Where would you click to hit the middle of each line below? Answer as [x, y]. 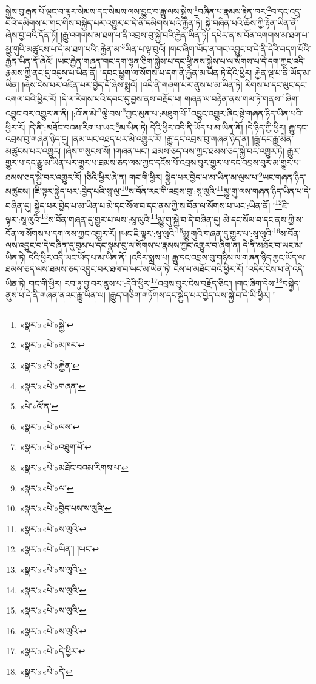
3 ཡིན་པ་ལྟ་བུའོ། [144, 48]
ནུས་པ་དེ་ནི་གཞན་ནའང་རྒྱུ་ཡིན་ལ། [55, 295]
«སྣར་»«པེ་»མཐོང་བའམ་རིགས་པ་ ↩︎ [74, 467]
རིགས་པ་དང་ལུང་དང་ [276, 84]
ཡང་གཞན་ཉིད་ [284, 176]
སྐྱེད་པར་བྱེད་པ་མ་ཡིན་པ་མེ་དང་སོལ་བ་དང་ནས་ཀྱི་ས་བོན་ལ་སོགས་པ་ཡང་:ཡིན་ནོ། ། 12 [158, 204]
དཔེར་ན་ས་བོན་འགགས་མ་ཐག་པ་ [260, 34]
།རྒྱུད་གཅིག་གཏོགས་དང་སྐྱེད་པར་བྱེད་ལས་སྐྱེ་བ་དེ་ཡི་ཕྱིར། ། [192, 295]
